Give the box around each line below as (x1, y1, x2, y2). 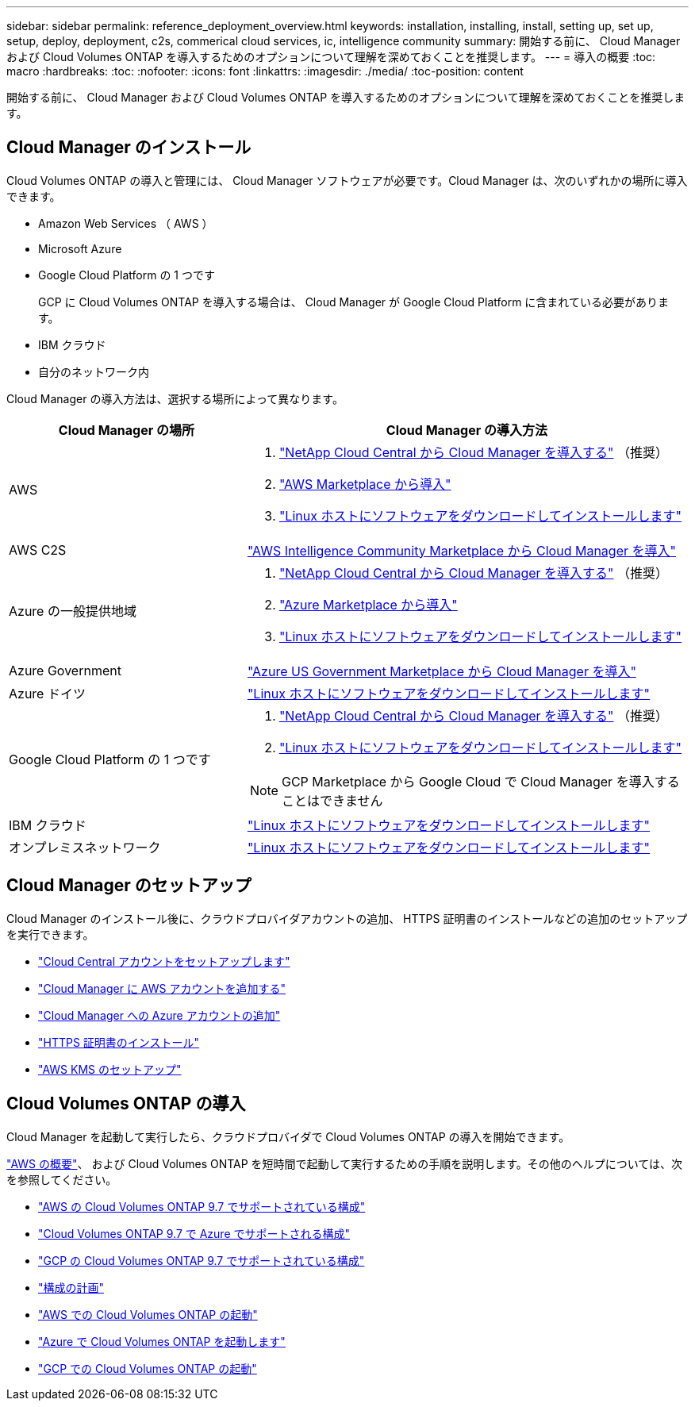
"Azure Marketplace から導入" (278, 596, 458, 613)
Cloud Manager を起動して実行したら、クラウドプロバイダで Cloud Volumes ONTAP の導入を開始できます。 (6, 1129, 570, 1144)
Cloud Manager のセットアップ (6, 875, 252, 896)
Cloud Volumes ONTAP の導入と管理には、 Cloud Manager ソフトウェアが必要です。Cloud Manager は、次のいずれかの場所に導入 (6, 173, 688, 187)
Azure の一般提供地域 (9, 602, 136, 619)
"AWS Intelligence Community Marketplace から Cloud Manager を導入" (247, 542, 676, 559)
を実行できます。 (6, 927, 94, 941)
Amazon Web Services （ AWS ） (38, 216, 213, 230)
